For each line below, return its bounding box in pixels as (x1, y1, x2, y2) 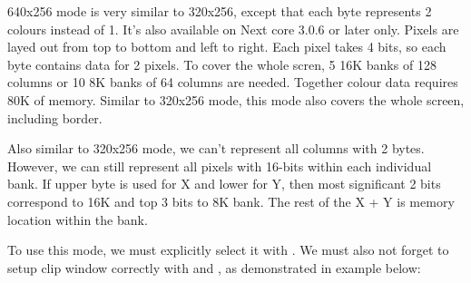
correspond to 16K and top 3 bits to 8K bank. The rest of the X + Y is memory (7, 191, 455, 210)
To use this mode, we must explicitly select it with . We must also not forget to (7, 240, 449, 259)
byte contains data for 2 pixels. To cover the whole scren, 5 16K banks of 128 (7, 54, 437, 73)
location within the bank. (7, 210, 148, 229)
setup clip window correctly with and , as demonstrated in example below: (7, 258, 421, 277)
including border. (7, 108, 103, 127)
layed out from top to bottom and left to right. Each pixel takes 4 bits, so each (7, 37, 446, 56)
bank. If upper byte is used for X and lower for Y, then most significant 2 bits (7, 174, 441, 193)
